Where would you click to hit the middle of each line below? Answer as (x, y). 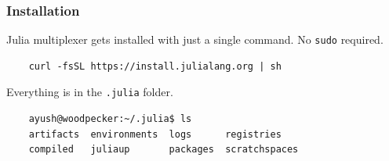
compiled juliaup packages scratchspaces (164, 150)
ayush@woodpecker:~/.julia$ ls (110, 119)
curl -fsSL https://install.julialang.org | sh (155, 66)
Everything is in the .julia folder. (90, 92)
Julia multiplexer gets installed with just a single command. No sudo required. (195, 39)
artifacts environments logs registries (155, 134)
